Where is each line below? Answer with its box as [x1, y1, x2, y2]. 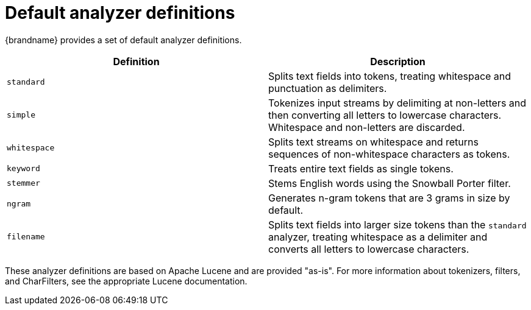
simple [7, 110, 35, 120]
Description [370, 55, 426, 68]
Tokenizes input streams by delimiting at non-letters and [268, 96, 527, 109]
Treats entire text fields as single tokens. [268, 162, 454, 175]
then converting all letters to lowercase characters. [268, 108, 502, 121]
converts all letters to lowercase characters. [268, 242, 469, 255]
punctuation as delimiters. [268, 82, 387, 94]
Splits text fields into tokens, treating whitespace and [268, 69, 511, 82]
